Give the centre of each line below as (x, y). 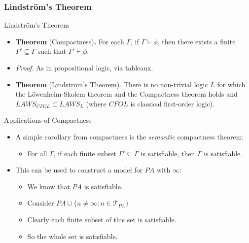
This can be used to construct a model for (79, 170)
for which (231, 84)
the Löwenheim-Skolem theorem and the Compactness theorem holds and (126, 94)
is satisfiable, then (168, 153)
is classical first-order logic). (173, 103)
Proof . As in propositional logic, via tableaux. (84, 68)
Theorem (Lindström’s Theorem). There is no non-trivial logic (112, 84)
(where (96, 103)
